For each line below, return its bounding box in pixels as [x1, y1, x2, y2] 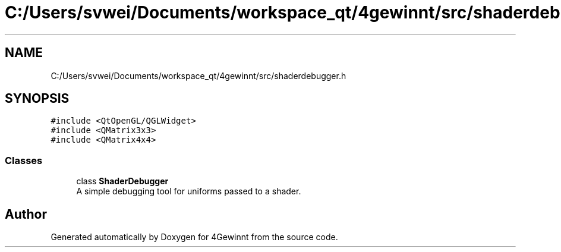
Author [5, 206, 47, 222]
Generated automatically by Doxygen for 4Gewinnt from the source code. [51, 232, 338, 242]
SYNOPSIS [5, 91, 70, 106]
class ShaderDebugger [76, 176, 169, 187]
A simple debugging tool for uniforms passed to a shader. [76, 186, 301, 197]
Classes [5, 154, 43, 166]
